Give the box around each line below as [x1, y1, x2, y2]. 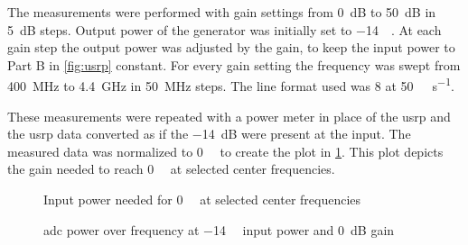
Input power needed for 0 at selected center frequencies [43, 190, 361, 208]
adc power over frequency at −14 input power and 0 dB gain [43, 220, 395, 239]
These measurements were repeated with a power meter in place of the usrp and [7, 106, 451, 125]
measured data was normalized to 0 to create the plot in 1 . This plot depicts [7, 141, 444, 160]
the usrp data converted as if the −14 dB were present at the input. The [7, 124, 411, 143]
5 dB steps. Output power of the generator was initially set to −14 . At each [7, 20, 442, 39]
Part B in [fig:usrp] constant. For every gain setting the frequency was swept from [7, 55, 461, 74]
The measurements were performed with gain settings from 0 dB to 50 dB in [7, 3, 436, 21]
